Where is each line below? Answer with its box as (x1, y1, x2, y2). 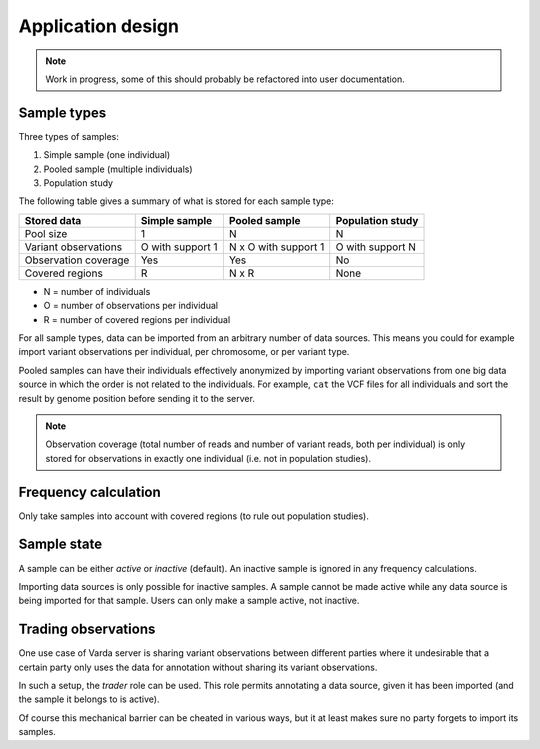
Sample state (18, 536, 103, 553)
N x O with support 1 (228, 240, 325, 254)
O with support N (335, 240, 417, 254)
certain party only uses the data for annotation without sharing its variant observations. (18, 661, 378, 673)
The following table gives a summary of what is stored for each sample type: (18, 195, 335, 207)
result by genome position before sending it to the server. (18, 392, 255, 404)
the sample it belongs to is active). (18, 693, 160, 705)
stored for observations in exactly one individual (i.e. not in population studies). (45, 452, 372, 464)
